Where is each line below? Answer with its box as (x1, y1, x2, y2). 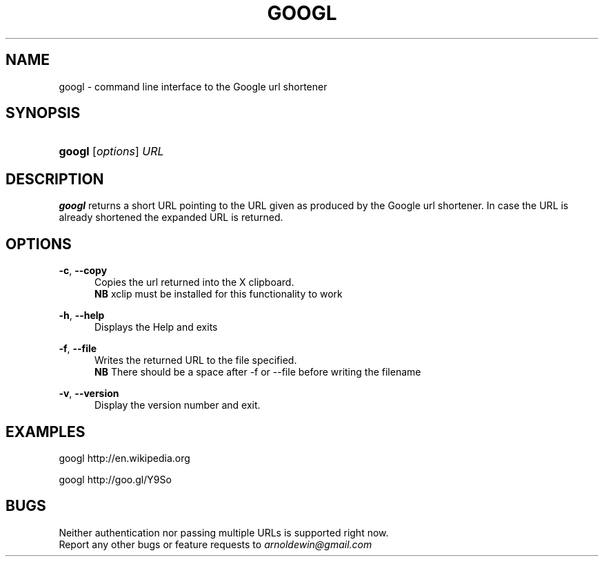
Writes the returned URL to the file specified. (94, 354, 297, 367)
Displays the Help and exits (94, 321, 218, 333)
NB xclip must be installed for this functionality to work (94, 288, 343, 300)
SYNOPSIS (6, 104, 81, 122)
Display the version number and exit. (94, 399, 261, 411)
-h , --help (59, 309, 105, 322)
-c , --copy (59, 264, 108, 277)
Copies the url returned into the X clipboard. (94, 276, 294, 289)
